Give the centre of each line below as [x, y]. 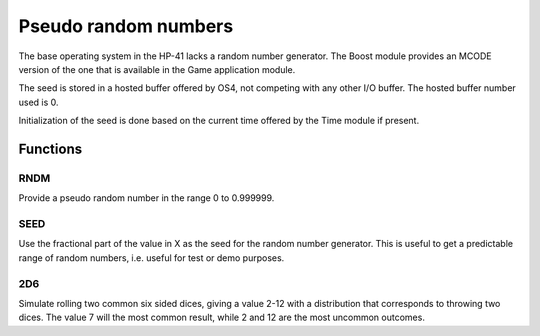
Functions [50, 148]
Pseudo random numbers [126, 26]
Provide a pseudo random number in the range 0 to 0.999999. [146, 198]
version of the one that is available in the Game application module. [157, 69]
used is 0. [38, 102]
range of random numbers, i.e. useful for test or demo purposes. [151, 257]
